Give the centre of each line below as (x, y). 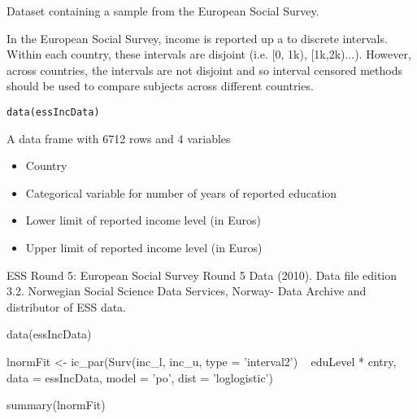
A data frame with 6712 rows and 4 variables (119, 138)
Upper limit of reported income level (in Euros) (144, 247)
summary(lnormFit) (56, 405)
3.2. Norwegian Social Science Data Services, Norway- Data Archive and (187, 291)
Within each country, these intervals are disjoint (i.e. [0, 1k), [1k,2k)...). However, (209, 54)
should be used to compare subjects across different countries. (160, 86)
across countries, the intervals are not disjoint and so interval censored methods (204, 70)
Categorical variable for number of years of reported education (181, 192)
